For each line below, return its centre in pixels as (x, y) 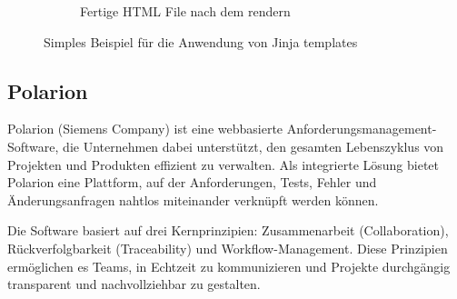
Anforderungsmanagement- (362, 129)
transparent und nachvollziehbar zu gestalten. (134, 284)
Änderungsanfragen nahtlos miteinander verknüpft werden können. (193, 199)
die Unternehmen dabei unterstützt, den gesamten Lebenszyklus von (253, 146)
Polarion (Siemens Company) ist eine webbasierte (145, 129)
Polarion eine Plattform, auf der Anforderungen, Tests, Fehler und (192, 182)
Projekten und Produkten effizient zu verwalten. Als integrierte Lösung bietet (224, 164)
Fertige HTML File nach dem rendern (185, 11)
